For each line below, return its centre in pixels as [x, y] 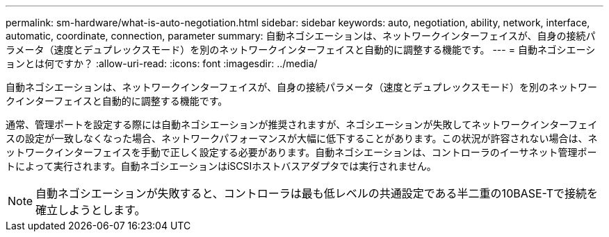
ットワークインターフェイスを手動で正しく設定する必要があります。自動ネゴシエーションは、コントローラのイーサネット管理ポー [301, 152]
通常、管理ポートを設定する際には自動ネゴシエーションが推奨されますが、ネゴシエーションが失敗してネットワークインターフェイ [302, 124]
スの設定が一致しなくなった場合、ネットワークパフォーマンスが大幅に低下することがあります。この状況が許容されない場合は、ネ [302, 138]
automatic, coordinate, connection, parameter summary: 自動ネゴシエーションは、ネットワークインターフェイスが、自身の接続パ [301, 36]
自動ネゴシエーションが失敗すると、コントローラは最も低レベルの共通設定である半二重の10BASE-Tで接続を [317, 193]
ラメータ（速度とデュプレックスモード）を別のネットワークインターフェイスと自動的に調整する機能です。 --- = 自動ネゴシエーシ [301, 50]
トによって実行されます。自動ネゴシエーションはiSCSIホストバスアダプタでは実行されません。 [221, 166]
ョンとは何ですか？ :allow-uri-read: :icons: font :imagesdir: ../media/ [162, 63]
